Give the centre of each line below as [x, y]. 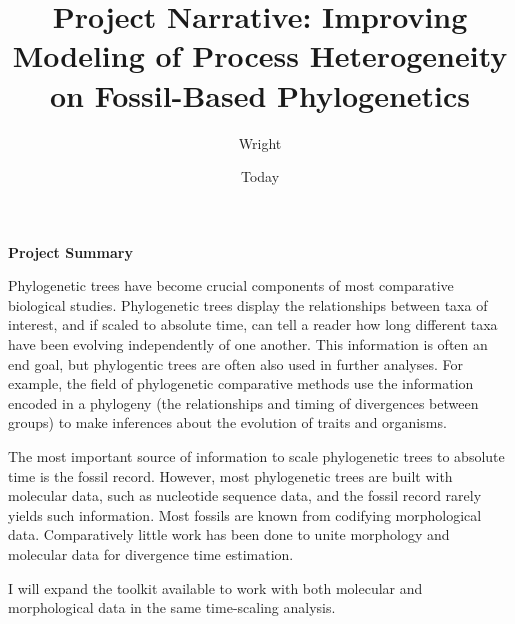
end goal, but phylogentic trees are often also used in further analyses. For [236, 363]
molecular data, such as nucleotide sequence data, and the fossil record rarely [245, 495]
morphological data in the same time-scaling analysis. [172, 607]
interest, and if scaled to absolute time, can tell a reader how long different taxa [253, 324]
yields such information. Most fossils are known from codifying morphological [245, 514]
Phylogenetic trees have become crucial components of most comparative [231, 285]
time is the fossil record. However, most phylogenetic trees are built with [230, 475]
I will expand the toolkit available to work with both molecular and [215, 587]
